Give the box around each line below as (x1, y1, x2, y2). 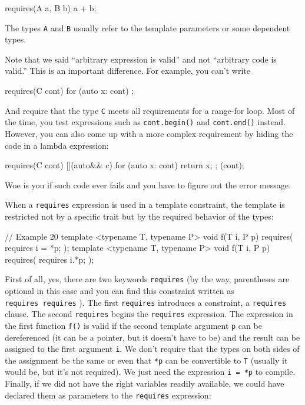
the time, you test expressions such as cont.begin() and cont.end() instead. (5, 116, 286, 128)
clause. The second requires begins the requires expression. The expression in (5, 308, 293, 320)
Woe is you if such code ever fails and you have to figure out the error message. (5, 178, 291, 191)
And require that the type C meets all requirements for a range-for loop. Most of (5, 104, 295, 116)
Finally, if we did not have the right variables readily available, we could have (5, 377, 284, 390)
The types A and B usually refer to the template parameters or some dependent (5, 21, 290, 34)
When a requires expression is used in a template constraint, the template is (5, 198, 285, 211)
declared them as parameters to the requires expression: (5, 388, 211, 401)
